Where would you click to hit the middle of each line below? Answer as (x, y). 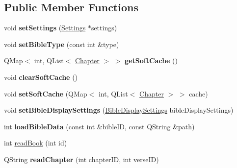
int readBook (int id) (36, 143)
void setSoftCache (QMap (46, 93)
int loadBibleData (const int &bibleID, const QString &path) (99, 126)
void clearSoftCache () (41, 77)
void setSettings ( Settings (45, 28)
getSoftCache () (151, 60)
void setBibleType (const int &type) (62, 44)
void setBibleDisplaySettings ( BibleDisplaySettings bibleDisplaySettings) (119, 110)
